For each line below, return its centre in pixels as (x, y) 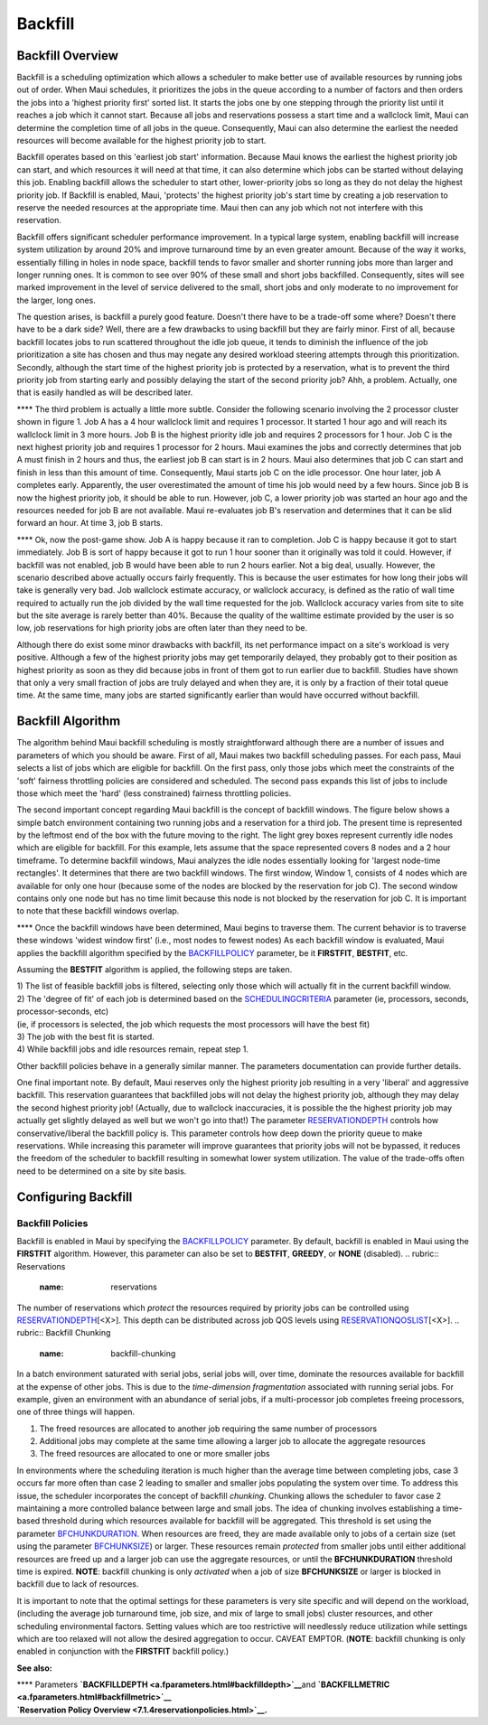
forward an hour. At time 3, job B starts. (89, 523)
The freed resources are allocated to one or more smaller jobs (155, 1454)
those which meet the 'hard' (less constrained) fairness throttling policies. (154, 793)
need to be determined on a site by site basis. (102, 1171)
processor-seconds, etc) (63, 1011)
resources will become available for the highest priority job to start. (141, 141)
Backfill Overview (68, 56)
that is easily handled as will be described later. (105, 392)
